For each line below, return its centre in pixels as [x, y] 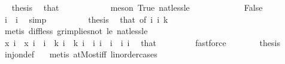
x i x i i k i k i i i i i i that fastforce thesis [142, 42]
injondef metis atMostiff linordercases [81, 54]
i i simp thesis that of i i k [86, 19]
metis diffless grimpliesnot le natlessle [76, 31]
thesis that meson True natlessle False [137, 7]
